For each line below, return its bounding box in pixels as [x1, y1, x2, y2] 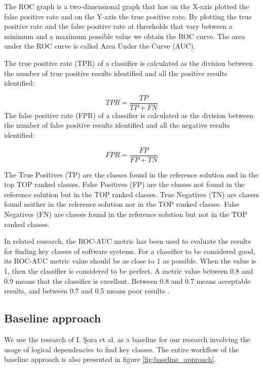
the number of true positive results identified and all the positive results [4, 67, 228, 78]
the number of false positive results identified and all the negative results [4, 120, 230, 130]
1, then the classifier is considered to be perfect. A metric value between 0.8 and [4, 266, 253, 276]
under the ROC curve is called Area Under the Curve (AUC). [4, 41, 196, 51]
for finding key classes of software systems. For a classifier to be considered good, [4, 245, 255, 256]
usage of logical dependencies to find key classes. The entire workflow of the [4, 344, 239, 354]
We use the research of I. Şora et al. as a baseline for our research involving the [4, 334, 250, 344]
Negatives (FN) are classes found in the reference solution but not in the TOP [4, 209, 247, 219]
